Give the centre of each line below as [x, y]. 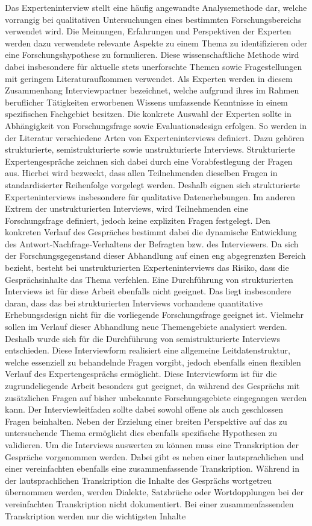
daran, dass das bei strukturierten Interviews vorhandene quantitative [134, 303]
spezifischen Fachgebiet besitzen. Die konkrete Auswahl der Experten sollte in [148, 114]
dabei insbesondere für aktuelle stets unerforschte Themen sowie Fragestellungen [154, 66]
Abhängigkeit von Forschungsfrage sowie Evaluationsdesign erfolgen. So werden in [156, 125]
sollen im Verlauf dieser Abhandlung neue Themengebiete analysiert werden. [146, 327]
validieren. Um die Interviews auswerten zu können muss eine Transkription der [152, 444]
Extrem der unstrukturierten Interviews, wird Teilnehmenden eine [127, 208]
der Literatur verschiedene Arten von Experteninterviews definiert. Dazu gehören [154, 137]
